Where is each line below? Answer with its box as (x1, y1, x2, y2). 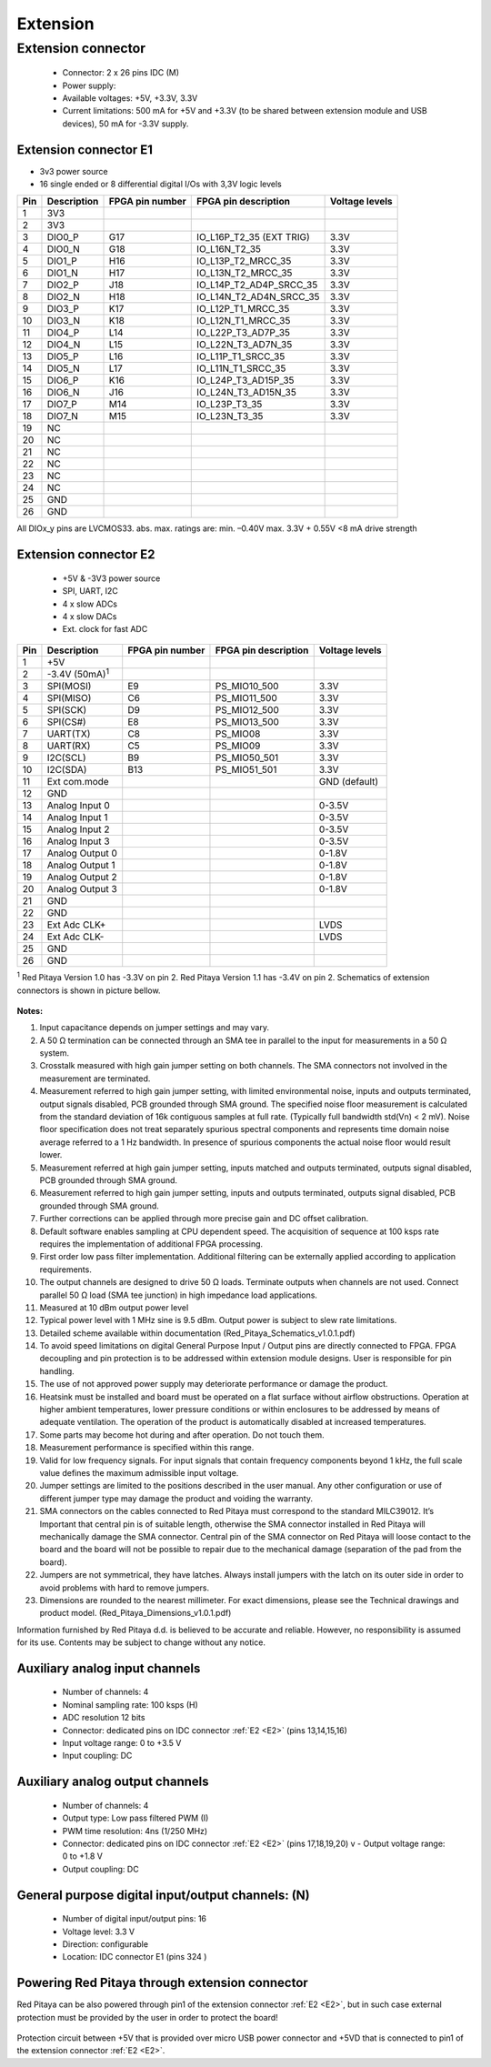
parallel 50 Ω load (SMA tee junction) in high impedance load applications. (39, 1289, 318, 1300)
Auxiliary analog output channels (16, 1774, 209, 1790)
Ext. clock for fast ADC (62, 624, 148, 635)
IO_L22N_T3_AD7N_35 (196, 338, 293, 351)
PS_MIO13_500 (215, 716, 279, 728)
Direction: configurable (62, 1938, 149, 1950)
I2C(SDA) (46, 764, 87, 777)
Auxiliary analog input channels (16, 1661, 201, 1676)
